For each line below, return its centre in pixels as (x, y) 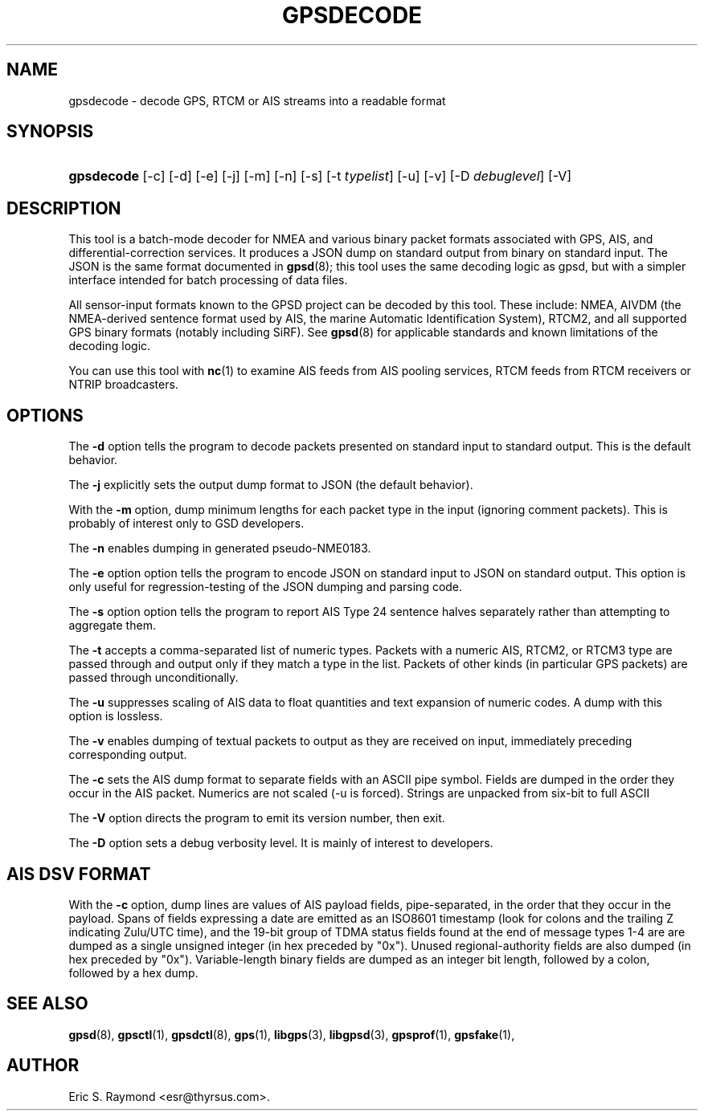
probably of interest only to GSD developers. (186, 524)
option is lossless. (116, 716)
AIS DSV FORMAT (79, 874)
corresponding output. (128, 755)
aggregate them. (112, 626)
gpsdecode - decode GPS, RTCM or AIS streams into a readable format (257, 100)
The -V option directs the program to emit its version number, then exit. (257, 818)
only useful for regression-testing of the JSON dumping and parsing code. (266, 587)
